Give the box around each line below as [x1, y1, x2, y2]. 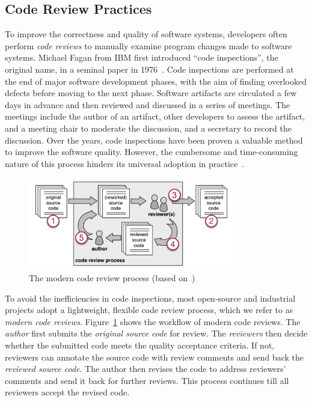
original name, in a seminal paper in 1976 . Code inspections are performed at [5, 62, 294, 75]
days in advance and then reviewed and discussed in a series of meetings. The [5, 98, 290, 111]
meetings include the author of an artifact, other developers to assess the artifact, [5, 110, 305, 123]
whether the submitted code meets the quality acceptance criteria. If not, [5, 339, 275, 352]
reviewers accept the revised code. [5, 386, 130, 398]
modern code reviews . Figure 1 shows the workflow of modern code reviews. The [5, 315, 301, 327]
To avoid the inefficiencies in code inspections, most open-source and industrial [5, 291, 296, 304]
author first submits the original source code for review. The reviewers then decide [5, 327, 308, 340]
